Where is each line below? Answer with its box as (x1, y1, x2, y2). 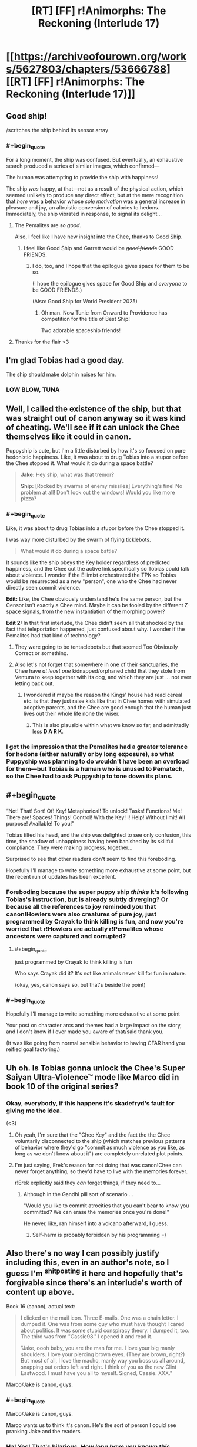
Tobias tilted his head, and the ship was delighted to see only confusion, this (6, 831, 191, 839)
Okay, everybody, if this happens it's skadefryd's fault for (6, 1099, 175, 1107)
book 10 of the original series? (6, 1081, 119, 1091)
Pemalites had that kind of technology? (6, 631, 101, 639)
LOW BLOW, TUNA (6, 385, 60, 394)
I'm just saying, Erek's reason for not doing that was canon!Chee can (14, 1161, 182, 1168)
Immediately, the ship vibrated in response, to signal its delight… (6, 210, 162, 217)
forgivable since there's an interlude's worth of (6, 1278, 182, 1288)
